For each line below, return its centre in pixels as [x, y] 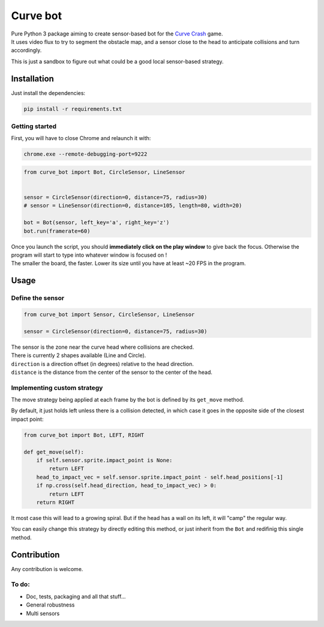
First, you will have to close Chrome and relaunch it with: [81, 138]
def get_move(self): [54, 452]
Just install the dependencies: [48, 93]
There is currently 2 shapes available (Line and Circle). [79, 355]
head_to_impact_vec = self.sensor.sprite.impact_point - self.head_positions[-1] [160, 477]
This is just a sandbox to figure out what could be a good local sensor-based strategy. [118, 61]
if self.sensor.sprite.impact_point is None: [104, 460]
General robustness [50, 605]
